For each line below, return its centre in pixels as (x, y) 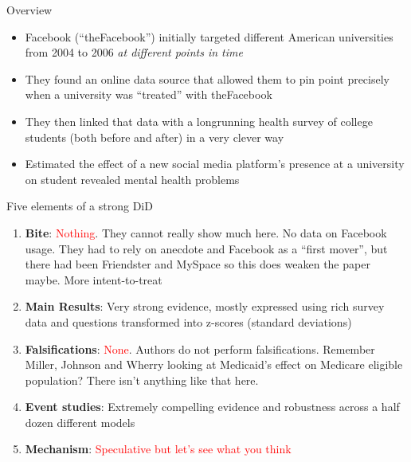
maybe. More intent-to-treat (94, 279)
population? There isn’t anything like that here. (142, 380)
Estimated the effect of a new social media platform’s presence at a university (215, 164)
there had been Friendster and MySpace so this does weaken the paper (198, 264)
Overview (29, 10)
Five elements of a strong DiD (80, 206)
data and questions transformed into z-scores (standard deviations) (188, 321)
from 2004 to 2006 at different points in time (134, 52)
